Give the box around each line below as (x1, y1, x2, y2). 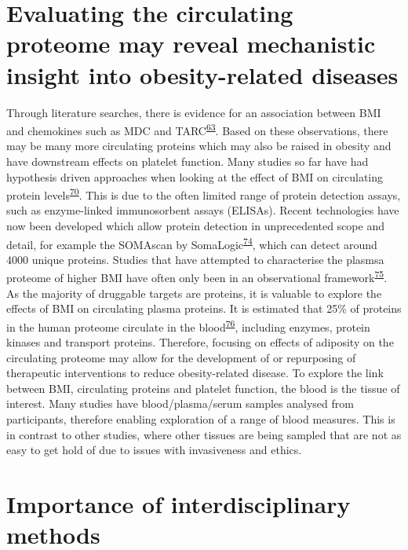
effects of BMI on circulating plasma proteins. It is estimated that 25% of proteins (6, 300, 402, 317)
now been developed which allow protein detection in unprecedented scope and (6, 217, 384, 233)
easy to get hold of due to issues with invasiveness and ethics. (6, 442, 302, 458)
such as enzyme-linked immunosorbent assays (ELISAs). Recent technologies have (6, 202, 399, 218)
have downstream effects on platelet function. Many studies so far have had (6, 152, 369, 169)
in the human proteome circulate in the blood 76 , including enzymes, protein (6, 316, 370, 335)
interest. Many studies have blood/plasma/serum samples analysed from (6, 395, 354, 412)
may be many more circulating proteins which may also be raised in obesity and (6, 137, 392, 154)
